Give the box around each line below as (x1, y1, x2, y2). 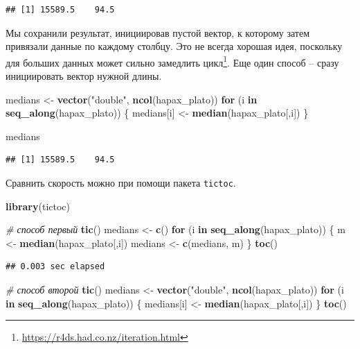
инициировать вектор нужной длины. (6, 69, 162, 83)
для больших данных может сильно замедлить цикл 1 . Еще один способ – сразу (6, 53, 339, 69)
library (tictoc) (6, 198, 70, 213)
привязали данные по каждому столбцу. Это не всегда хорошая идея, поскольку (6, 39, 343, 53)
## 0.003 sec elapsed (6, 262, 105, 272)
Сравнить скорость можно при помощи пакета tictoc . (6, 176, 236, 189)
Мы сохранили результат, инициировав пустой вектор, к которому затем (6, 25, 310, 40)
